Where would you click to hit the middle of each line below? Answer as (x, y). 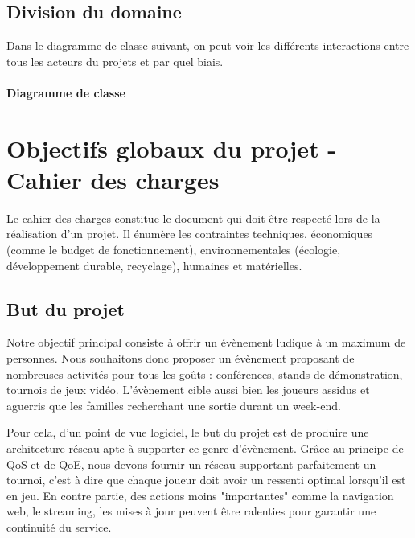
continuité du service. (59, 527)
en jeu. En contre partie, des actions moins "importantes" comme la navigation (200, 495)
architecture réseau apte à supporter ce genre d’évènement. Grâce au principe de (205, 448)
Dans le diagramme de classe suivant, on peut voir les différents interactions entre (208, 45)
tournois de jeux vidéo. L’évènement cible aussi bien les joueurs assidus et (188, 390)
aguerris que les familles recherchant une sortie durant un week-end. (174, 405)
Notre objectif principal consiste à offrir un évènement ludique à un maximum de (206, 342)
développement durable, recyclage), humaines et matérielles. (154, 265)
